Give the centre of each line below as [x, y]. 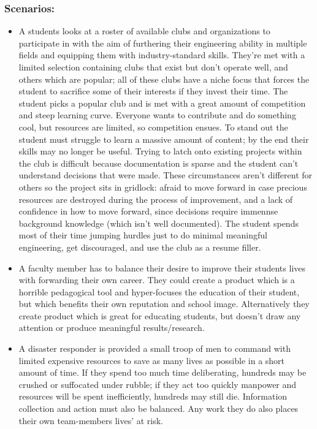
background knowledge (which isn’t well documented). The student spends [158, 223]
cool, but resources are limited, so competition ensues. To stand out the [153, 127]
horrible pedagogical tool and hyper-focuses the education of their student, [159, 291]
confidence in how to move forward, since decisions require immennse [148, 211]
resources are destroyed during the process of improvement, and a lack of [156, 199]
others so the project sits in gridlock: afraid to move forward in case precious [163, 187]
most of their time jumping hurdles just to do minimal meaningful [143, 235]
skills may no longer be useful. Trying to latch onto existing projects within [160, 151]
